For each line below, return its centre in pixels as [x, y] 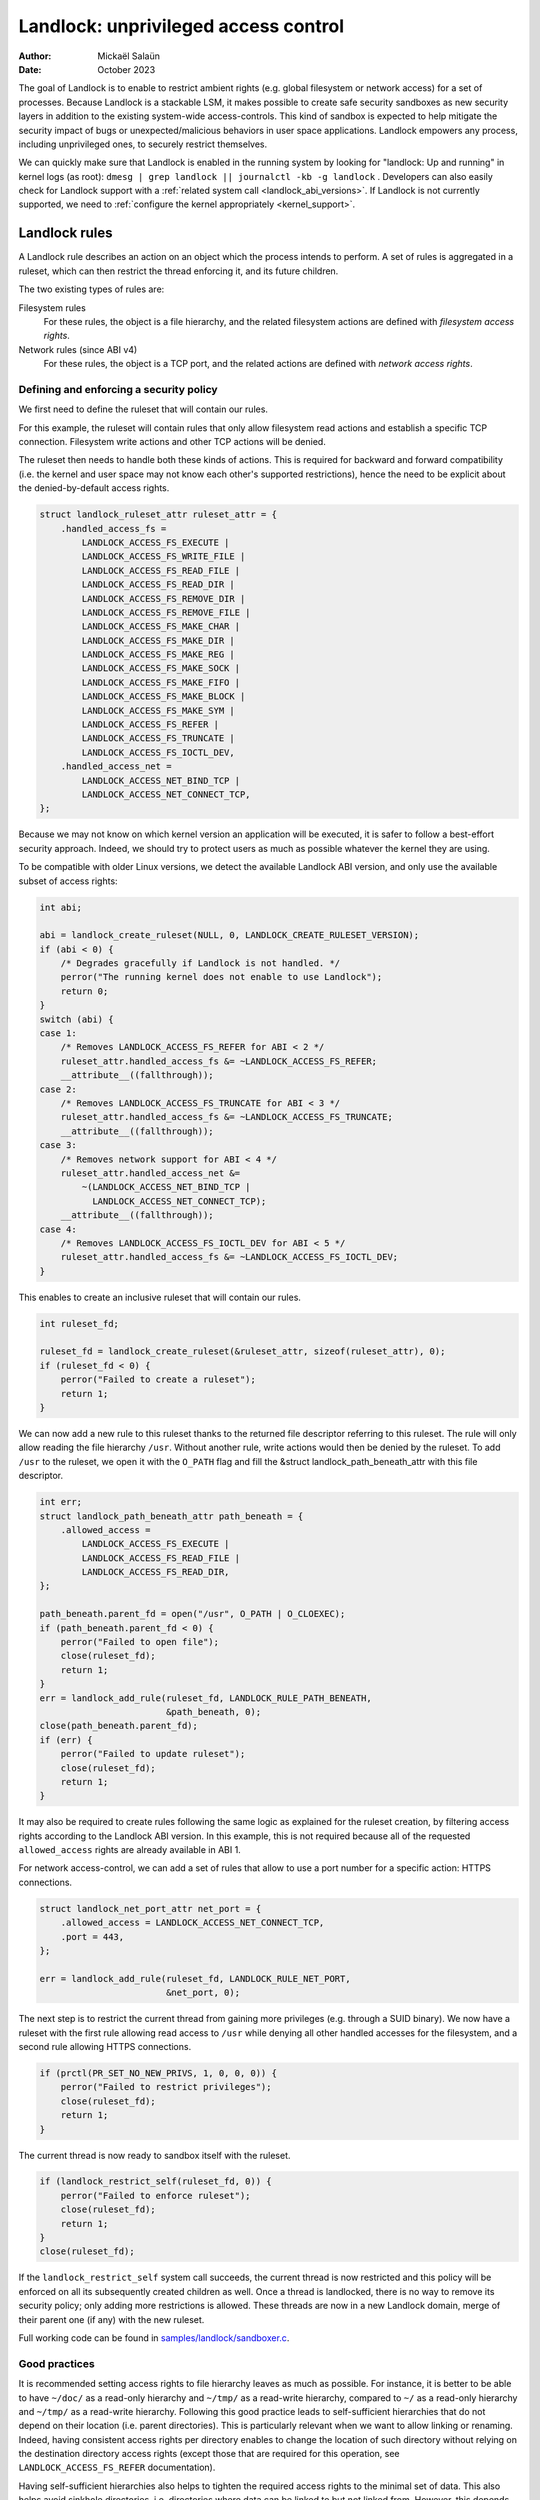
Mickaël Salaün [128, 56]
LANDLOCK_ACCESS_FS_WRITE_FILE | [163, 556]
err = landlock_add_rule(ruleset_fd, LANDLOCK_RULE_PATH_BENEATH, [205, 1698]
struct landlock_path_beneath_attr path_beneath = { [171, 1516]
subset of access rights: [68, 881]
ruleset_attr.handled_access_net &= [150, 1173]
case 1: [58, 1033]
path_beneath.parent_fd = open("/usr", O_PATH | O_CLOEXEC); [192, 1614]
